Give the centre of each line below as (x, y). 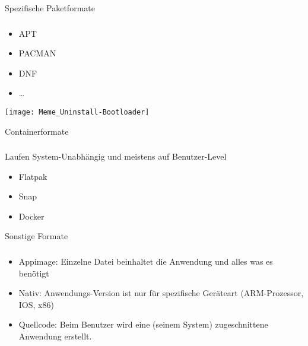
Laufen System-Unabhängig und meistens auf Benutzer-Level (116, 156)
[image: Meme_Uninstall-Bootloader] (77, 112)
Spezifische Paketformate (50, 8)
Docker (31, 216)
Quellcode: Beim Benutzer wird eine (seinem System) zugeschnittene (143, 324)
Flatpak (33, 176)
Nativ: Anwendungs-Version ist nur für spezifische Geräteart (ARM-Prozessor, (161, 293)
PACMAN (37, 53)
